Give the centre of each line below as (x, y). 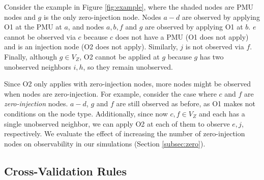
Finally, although (31, 56)
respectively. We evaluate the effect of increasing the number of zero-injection (125, 133)
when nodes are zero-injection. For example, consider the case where (110, 93)
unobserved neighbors (38, 66)
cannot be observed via (40, 36)
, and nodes (86, 27)
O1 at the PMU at (33, 27)
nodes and (20, 17)
